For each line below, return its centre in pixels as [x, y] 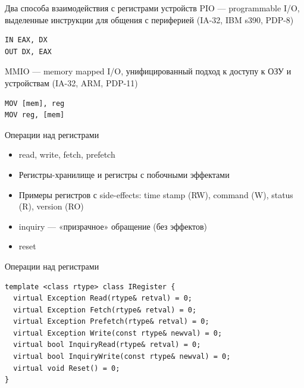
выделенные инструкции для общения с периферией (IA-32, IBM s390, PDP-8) [149, 19]
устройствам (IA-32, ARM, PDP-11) [71, 82]
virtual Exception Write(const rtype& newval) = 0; [118, 333]
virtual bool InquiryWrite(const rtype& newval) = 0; [122, 357]
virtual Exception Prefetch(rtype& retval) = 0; [111, 322]
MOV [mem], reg [35, 103]
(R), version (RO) [51, 206]
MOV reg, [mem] [35, 115]
